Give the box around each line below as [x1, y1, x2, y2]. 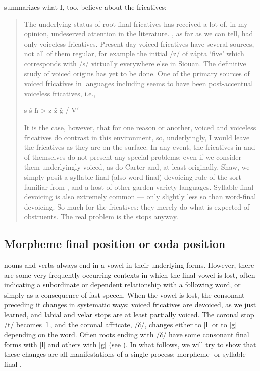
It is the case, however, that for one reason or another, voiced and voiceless [24, 121, 256, 132]
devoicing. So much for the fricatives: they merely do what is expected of [24, 201, 250, 212]
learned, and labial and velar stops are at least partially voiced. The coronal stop [4, 309, 254, 320]
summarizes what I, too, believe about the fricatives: [4, 2, 167, 12]
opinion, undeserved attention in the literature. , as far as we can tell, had [24, 28, 253, 39]
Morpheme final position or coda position [4, 236, 226, 252]
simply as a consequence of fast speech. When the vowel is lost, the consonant [4, 289, 245, 300]
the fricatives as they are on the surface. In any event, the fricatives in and [24, 142, 255, 152]
